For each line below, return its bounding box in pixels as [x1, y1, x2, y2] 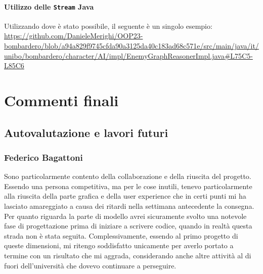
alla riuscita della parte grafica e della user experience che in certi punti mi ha [4, 191, 246, 201]
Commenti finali [4, 90, 119, 111]
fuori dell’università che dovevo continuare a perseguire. [4, 260, 177, 270]
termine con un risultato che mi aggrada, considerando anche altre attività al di [4, 250, 251, 260]
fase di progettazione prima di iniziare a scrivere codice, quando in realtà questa [4, 220, 252, 231]
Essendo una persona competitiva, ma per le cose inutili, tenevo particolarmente [4, 180, 252, 191]
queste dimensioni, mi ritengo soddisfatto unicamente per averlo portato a [4, 240, 234, 251]
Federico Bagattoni [4, 151, 83, 163]
